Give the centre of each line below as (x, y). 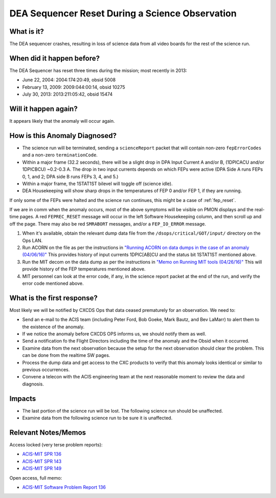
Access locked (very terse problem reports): (56, 445)
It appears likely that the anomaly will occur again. (62, 121)
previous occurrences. (46, 370)
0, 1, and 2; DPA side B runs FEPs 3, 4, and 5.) (70, 176)
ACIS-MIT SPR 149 (42, 468)
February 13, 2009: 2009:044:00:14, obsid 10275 (74, 87)
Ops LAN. (32, 240)
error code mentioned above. (53, 283)
